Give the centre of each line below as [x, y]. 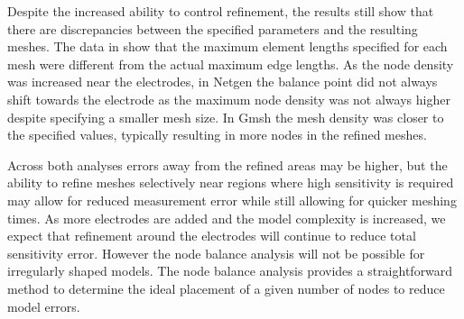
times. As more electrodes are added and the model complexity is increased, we [227, 218]
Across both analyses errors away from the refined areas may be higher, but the [227, 164]
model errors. [44, 306]
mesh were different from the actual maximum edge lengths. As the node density [231, 64]
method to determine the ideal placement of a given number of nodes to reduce [226, 288]
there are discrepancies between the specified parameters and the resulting [213, 28]
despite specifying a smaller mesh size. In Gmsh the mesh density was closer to [226, 117]
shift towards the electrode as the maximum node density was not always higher [229, 99]
